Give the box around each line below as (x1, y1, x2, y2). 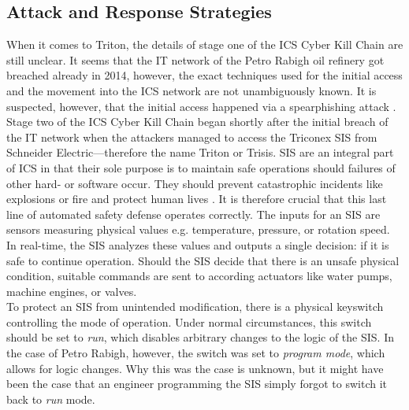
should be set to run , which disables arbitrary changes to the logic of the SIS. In (6, 329, 394, 345)
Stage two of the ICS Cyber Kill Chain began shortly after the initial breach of (6, 113, 389, 130)
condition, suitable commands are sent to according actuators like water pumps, (6, 268, 392, 284)
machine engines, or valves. (6, 283, 137, 299)
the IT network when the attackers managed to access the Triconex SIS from (6, 128, 377, 145)
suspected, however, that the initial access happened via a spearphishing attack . (6, 98, 396, 114)
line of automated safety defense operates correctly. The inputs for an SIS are (6, 205, 381, 222)
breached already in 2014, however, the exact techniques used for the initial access (6, 67, 403, 83)
